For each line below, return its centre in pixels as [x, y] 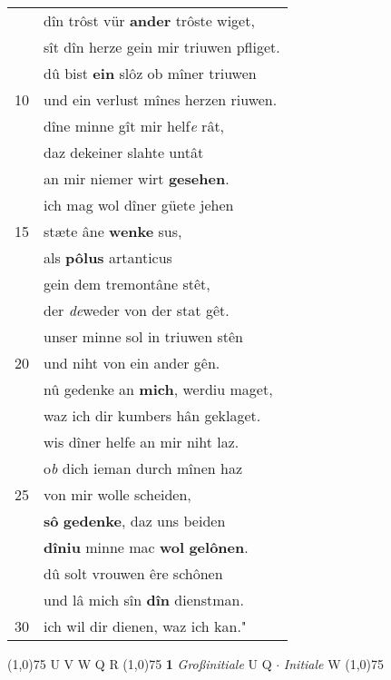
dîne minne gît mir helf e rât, [134, 126]
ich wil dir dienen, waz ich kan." [145, 626]
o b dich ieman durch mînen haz [143, 468]
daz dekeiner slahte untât [124, 152]
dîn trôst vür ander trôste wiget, [149, 20]
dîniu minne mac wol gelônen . [146, 547]
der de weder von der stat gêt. [137, 310]
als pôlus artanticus [108, 257]
